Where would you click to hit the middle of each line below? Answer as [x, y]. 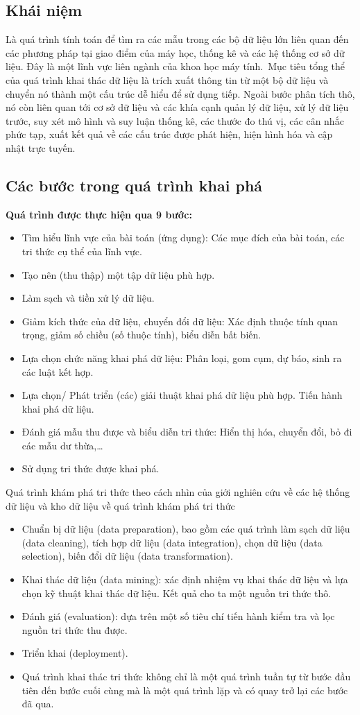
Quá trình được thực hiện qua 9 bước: [99, 214]
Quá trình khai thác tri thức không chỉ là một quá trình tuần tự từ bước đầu [186, 676]
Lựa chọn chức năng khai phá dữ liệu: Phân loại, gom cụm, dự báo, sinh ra [182, 357]
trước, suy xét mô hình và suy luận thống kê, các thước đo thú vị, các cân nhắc [175, 120]
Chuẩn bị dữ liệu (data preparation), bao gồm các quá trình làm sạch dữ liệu [186, 529]
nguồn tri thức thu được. [75, 629]
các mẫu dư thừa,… [62, 445]
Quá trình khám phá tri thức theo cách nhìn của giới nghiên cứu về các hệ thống [178, 492]
